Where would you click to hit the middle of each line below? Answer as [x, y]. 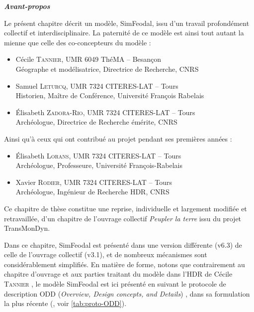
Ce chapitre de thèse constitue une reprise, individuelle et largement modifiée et [126, 208]
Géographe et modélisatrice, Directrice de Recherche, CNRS [107, 69]
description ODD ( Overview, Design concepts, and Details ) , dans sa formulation [127, 293]
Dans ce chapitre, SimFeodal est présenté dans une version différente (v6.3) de [123, 244]
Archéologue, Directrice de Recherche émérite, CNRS [96, 122]
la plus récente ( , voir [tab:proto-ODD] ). [65, 303]
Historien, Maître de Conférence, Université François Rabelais [110, 95]
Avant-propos [27, 6]
